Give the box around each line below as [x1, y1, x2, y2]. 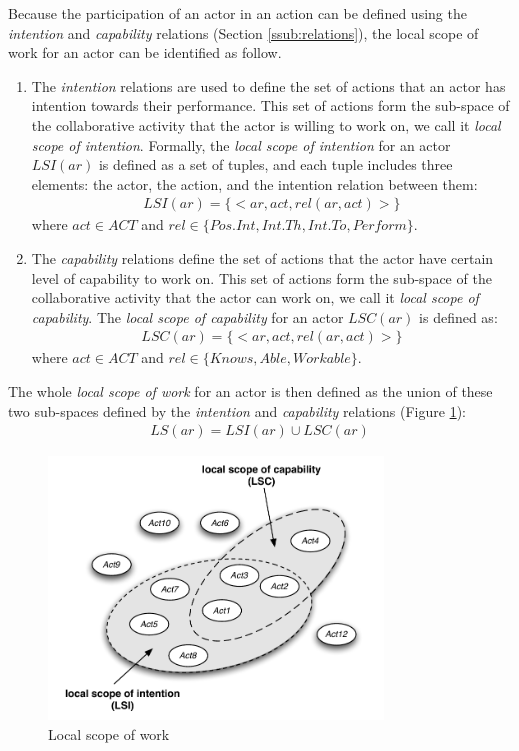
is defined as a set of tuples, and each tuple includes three [98, 154, 453, 175]
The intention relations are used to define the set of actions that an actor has [31, 75, 506, 96]
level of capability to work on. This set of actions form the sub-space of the [31, 267, 492, 288]
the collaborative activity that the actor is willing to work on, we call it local [31, 114, 501, 135]
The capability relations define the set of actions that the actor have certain [31, 247, 494, 268]
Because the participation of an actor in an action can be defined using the [8, 3, 467, 23]
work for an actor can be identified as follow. [8, 42, 282, 63]
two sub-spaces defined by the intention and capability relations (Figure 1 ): [8, 400, 466, 421]
